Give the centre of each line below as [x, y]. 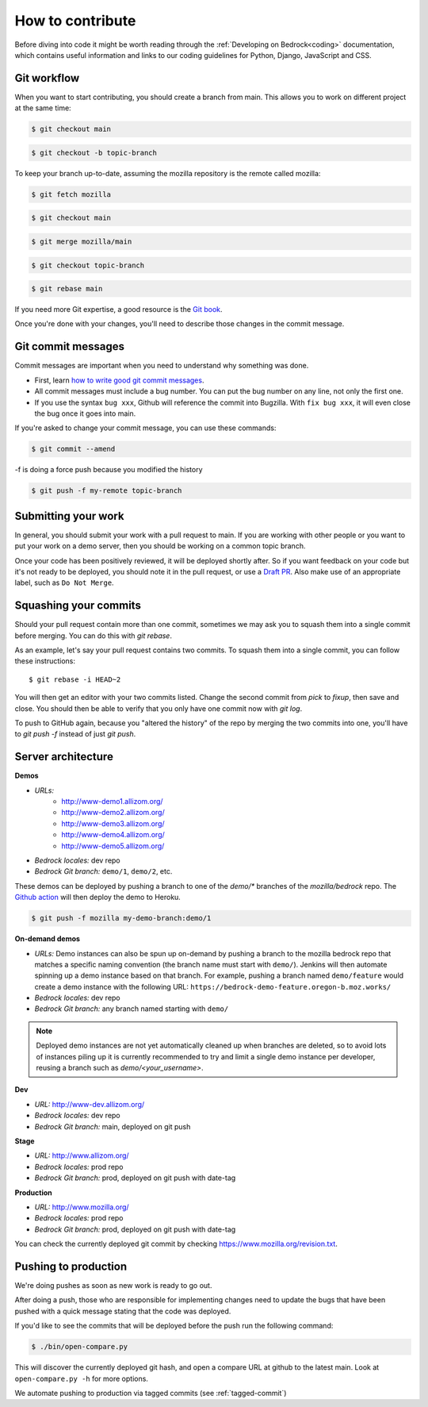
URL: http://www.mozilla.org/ [82, 1207]
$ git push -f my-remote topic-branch [107, 491]
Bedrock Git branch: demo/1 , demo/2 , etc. [103, 871]
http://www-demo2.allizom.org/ [113, 813]
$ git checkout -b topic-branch [94, 152]
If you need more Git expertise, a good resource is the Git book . [118, 309]
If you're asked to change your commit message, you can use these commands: [145, 428]
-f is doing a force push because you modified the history [109, 470]
